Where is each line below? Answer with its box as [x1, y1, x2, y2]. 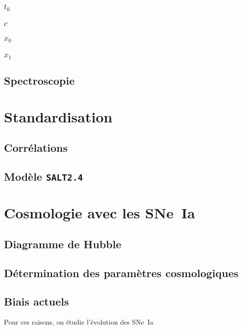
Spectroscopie [4, 73, 75, 88]
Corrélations [4, 140, 68, 155]
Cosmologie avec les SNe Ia [4, 203, 195, 223]
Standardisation [4, 106, 113, 126]
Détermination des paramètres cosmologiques [4, 265, 239, 280]
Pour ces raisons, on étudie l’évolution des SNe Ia [4, 317, 154, 327]
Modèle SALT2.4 [4, 169, 83, 184]
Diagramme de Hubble [4, 236, 121, 251]
